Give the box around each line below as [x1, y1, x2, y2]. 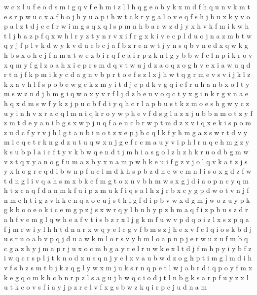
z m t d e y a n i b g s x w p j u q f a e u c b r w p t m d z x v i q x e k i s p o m [4, 117, 251, 128]
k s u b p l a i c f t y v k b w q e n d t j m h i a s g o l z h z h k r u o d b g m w [4, 146, 249, 156]
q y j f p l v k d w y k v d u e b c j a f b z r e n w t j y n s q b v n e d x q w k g [4, 40, 248, 50]
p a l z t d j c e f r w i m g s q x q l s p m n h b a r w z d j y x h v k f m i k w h [4, 21, 249, 31]
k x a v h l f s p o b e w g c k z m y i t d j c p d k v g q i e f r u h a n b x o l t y [4, 78, 250, 89]
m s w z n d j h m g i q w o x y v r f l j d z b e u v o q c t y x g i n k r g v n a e [4, 88, 249, 99]
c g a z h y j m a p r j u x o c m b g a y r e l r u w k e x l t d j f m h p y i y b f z [4, 243, 252, 253]
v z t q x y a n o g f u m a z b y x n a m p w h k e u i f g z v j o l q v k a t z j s [4, 156, 248, 166]
